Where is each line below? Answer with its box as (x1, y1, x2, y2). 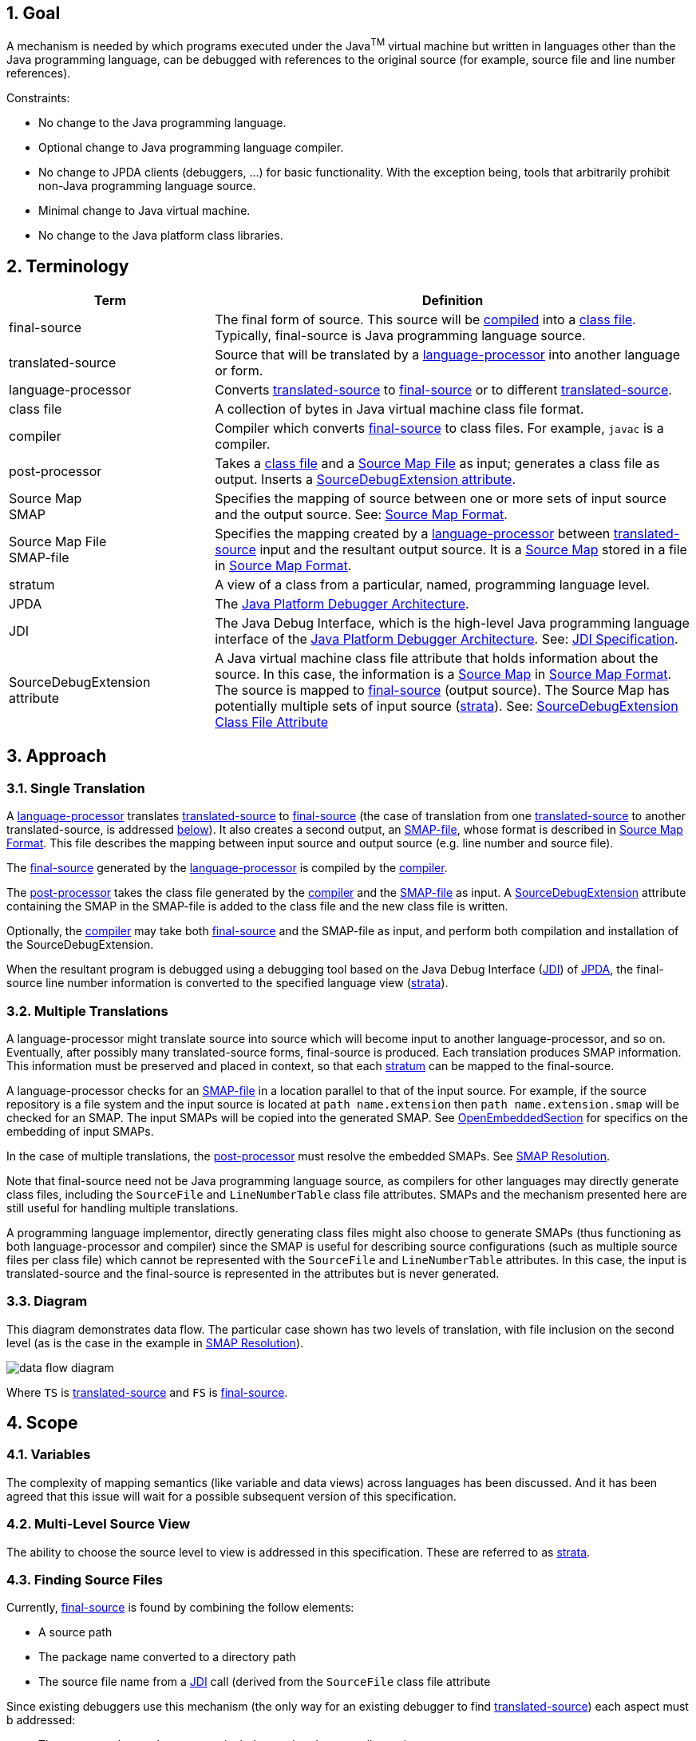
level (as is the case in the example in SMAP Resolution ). (6, 1335, 304, 1350)
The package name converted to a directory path (38, 1650, 296, 1664)
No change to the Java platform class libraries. (38, 228, 283, 243)
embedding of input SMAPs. (6, 1124, 154, 1138)
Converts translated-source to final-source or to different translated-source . (215, 381, 672, 398)
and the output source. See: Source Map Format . (215, 506, 508, 522)
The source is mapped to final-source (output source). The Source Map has (215, 681, 670, 698)
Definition (422, 291, 484, 308)
